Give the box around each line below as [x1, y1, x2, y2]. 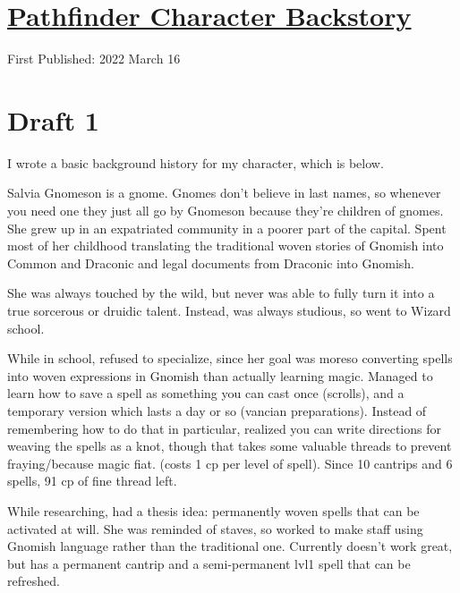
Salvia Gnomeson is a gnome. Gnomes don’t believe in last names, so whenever [7, 183, 441, 202]
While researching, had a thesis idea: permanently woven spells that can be [7, 501, 420, 520]
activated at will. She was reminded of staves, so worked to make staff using [7, 519, 423, 538]
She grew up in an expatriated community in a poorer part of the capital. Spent [7, 218, 447, 237]
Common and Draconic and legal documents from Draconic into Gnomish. [7, 253, 414, 272]
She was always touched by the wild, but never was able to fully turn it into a [7, 284, 435, 302]
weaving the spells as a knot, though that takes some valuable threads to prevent [7, 436, 452, 455]
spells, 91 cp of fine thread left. [7, 471, 177, 490]
